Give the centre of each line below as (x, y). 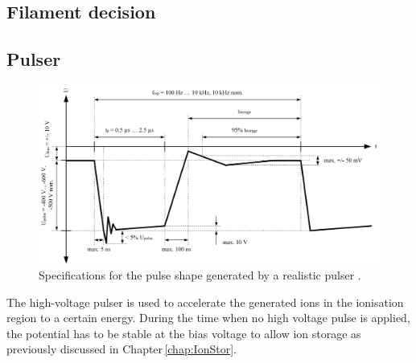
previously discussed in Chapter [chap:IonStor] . (122, 349)
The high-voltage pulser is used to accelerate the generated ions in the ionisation (205, 302)
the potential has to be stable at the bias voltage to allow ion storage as (184, 333)
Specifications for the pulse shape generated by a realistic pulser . (200, 274)
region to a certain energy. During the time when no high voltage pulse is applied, (208, 318)
